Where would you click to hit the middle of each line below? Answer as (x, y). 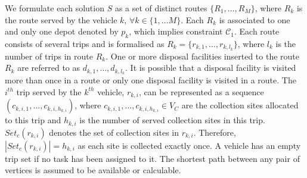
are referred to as (49, 68)
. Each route (257, 31)
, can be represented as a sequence (201, 91)
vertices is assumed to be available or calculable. (93, 170)
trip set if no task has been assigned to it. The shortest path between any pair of (152, 158)
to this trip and (33, 120)
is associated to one (255, 19)
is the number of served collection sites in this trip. (172, 120)
